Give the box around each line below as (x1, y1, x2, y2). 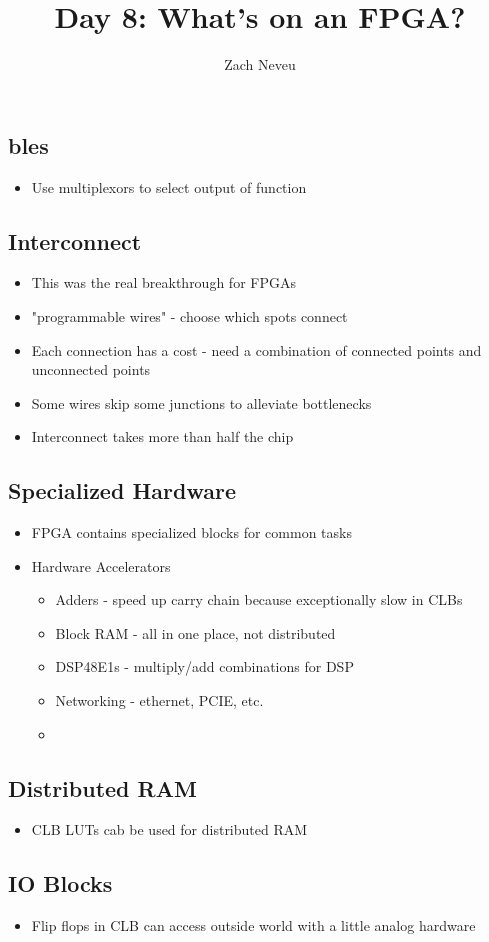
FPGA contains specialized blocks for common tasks (31, 522, 352, 543)
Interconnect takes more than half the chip (31, 426, 294, 447)
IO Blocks (8, 868, 113, 899)
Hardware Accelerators (31, 555, 171, 576)
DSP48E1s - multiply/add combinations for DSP (55, 656, 354, 677)
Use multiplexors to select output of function (31, 176, 307, 197)
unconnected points (31, 359, 151, 380)
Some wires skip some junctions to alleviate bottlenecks (31, 392, 372, 413)
